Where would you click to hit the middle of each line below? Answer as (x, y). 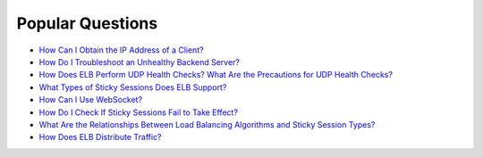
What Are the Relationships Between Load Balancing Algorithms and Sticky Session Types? (207, 124)
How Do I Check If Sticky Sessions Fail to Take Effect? (139, 112)
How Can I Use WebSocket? (91, 100)
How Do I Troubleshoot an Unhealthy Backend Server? (140, 62)
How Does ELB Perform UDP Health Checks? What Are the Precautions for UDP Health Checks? (216, 75)
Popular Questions (87, 23)
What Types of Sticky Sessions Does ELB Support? (133, 87)
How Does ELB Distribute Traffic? (100, 137)
